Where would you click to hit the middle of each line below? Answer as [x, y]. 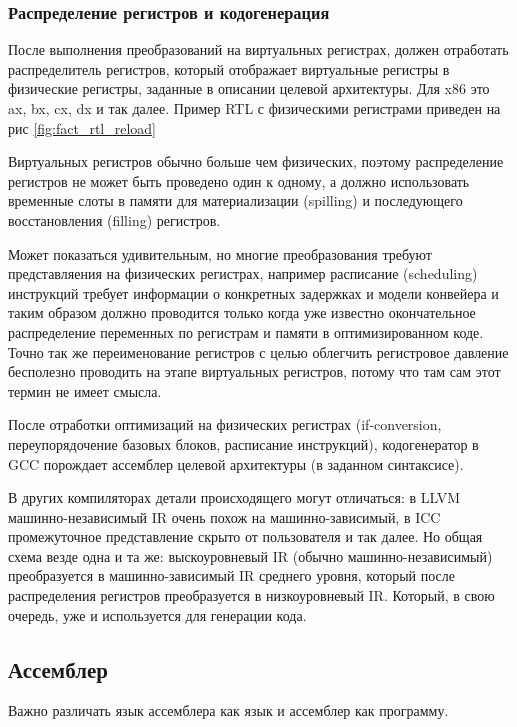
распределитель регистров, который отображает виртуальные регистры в [229, 68]
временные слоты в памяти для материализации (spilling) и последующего [235, 200]
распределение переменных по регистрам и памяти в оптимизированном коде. [246, 331]
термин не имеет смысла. [85, 390]
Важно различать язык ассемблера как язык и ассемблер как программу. [228, 710]
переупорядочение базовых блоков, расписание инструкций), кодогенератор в [243, 443]
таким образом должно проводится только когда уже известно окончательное [242, 312]
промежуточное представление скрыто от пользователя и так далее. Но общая [245, 536]
